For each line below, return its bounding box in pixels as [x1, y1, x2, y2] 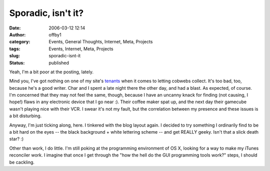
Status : [9, 60, 25, 66]
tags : [9, 45, 20, 52]
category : [9, 39, 30, 45]
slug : [9, 53, 20, 59]
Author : [9, 31, 26, 37]
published [48, 60, 69, 66]
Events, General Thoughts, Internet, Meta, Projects [48, 39, 153, 45]
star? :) [9, 136, 24, 142]
